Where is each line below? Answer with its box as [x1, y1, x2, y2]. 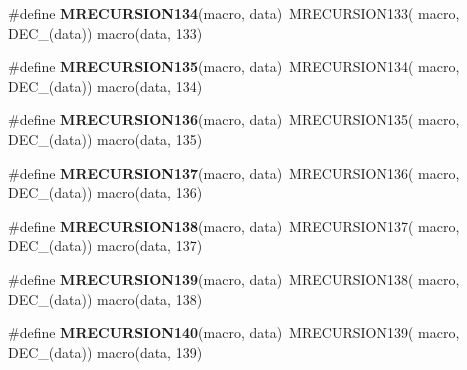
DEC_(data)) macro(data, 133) [8, 22, 203, 43]
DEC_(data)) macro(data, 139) [8, 341, 203, 362]
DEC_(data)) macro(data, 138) [8, 288, 203, 309]
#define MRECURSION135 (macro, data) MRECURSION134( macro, [8, 56, 460, 77]
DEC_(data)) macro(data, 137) [8, 235, 203, 256]
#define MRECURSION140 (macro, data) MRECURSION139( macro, [8, 322, 460, 343]
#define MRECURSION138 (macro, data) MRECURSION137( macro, [8, 215, 460, 236]
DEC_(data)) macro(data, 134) [8, 75, 203, 96]
